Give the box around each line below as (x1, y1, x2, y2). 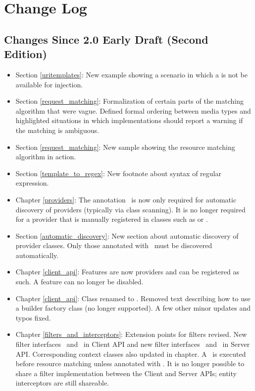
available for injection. (15, 79, 83, 89)
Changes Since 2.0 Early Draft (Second (4, 31, 208, 47)
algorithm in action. (15, 151, 76, 162)
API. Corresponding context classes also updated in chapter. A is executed (15, 348, 246, 359)
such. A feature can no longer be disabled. (15, 276, 144, 287)
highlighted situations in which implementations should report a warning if (15, 115, 243, 126)
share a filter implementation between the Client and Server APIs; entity (15, 368, 237, 378)
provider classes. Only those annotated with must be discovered (15, 240, 212, 251)
